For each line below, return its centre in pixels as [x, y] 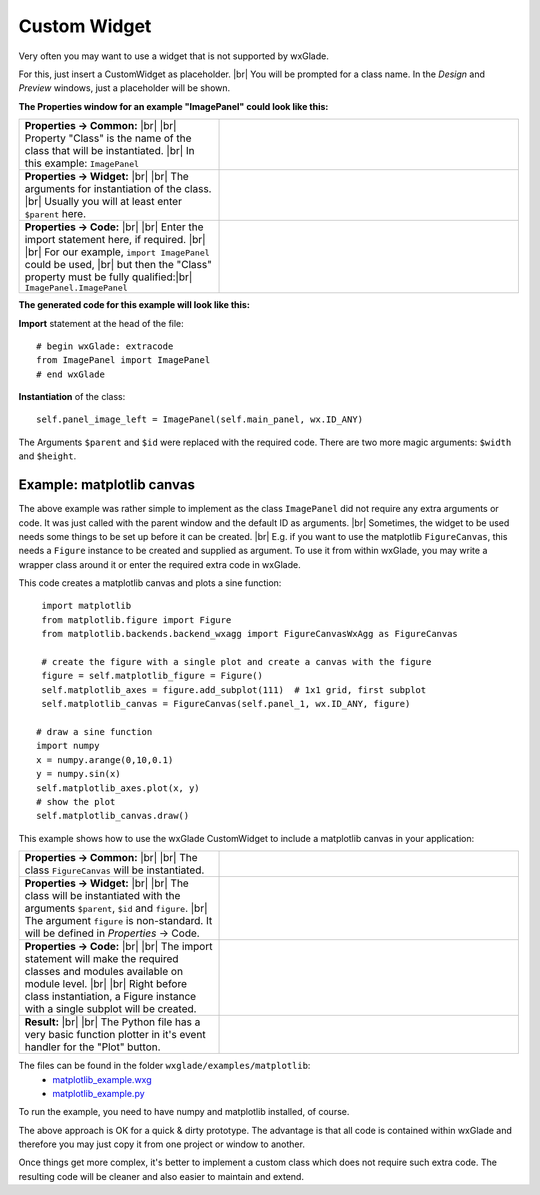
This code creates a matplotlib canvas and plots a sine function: [150, 583]
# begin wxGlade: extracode [105, 346]
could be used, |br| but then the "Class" [118, 265]
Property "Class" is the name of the [108, 138]
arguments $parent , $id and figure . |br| [116, 908]
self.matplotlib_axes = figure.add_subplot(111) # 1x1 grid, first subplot [234, 689]
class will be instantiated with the [102, 896]
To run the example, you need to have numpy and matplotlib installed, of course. [184, 1112]
